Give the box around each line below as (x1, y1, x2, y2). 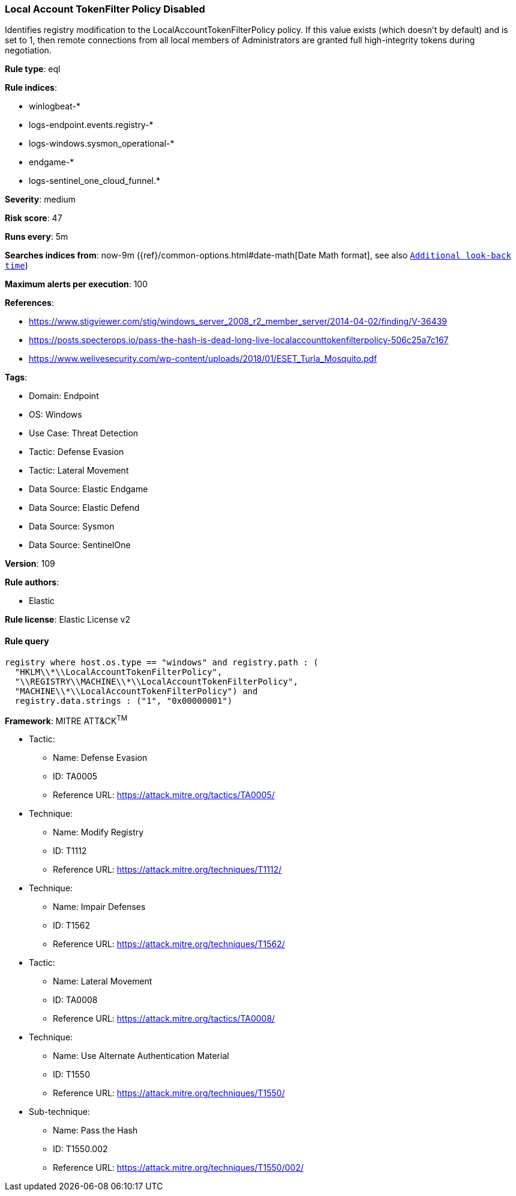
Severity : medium (5, 194, 76, 205)
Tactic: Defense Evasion (29, 447, 124, 457)
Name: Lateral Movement (53, 976, 152, 987)
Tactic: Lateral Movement (29, 465, 129, 476)
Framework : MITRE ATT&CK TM (5, 713, 128, 726)
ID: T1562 (53, 920, 91, 931)
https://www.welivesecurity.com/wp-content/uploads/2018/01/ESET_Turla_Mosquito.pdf (29, 353, 377, 364)
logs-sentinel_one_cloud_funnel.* (29, 175, 161, 186)
